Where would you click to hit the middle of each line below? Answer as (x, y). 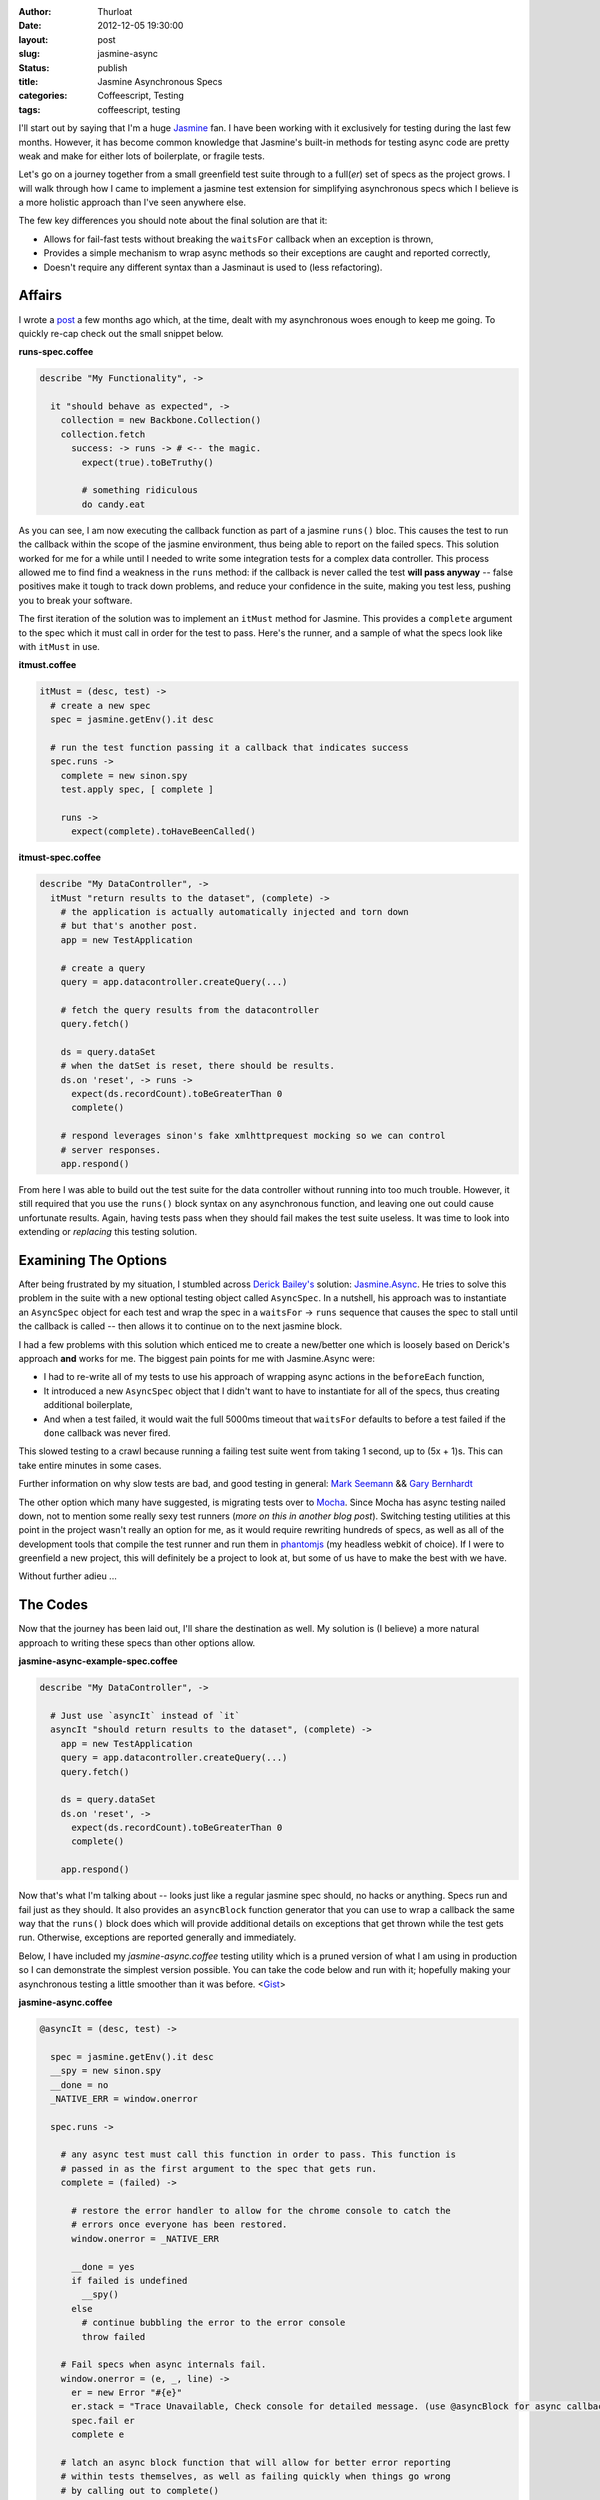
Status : (34, 67)
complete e (98, 2434)
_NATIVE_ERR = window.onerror (124, 2098)
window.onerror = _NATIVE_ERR (145, 2238)
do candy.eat (113, 504)
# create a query (103, 968)
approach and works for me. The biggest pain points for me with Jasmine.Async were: (196, 1359)
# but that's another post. (129, 926)
